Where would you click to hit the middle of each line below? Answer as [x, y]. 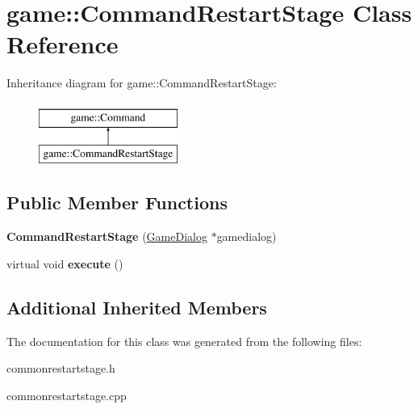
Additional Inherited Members [137, 307]
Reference [63, 44]
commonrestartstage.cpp [67, 395]
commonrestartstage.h [61, 368]
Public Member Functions [117, 202]
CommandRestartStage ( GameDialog [107, 236]
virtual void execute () [65, 263]
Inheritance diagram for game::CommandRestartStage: [142, 83]
